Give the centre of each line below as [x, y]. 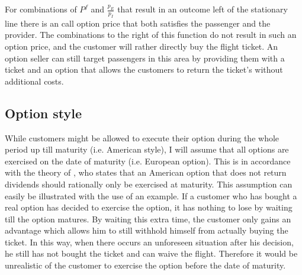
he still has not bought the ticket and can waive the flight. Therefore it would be [151, 253]
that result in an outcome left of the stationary [203, 9]
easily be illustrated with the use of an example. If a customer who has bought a [151, 195]
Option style [43, 113]
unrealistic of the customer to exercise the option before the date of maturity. [145, 265]
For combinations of [41, 9]
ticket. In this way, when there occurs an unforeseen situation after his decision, [149, 242]
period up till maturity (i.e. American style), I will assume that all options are [147, 149]
